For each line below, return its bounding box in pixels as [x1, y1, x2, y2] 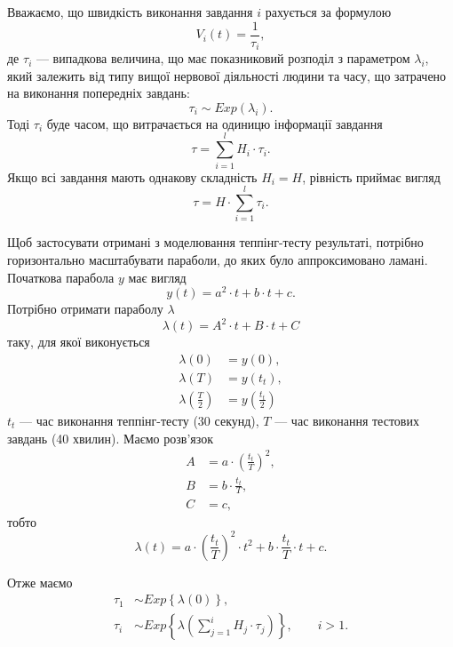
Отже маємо [7, 572, 73, 591]
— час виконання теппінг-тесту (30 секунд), [20, 411, 259, 429]
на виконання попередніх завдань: [7, 84, 190, 102]
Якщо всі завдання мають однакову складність [7, 167, 258, 186]
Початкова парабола [7, 268, 115, 286]
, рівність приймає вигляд [302, 167, 441, 186]
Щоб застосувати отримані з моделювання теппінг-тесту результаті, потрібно [7, 233, 424, 252]
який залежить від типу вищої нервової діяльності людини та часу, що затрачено [7, 66, 447, 84]
